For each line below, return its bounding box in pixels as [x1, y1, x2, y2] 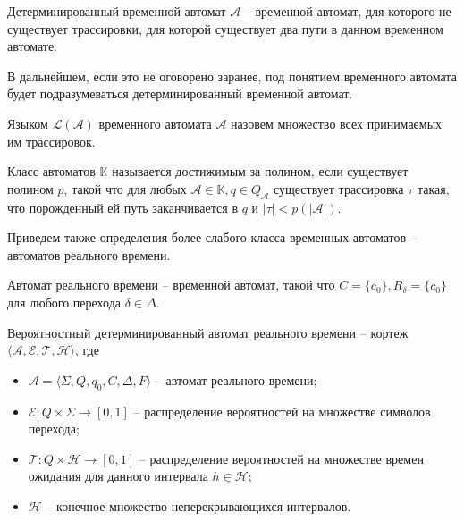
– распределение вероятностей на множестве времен [139, 449, 424, 467]
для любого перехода [7, 292, 121, 311]
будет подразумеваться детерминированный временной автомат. [7, 84, 353, 103]
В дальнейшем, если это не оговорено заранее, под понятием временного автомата [7, 66, 457, 85]
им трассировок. [7, 131, 96, 150]
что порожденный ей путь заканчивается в [7, 197, 239, 216]
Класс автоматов [7, 162, 96, 181]
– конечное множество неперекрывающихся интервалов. [46, 496, 351, 515]
